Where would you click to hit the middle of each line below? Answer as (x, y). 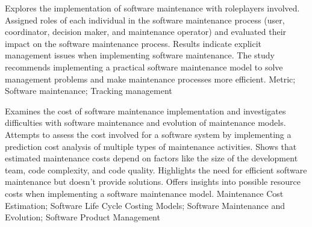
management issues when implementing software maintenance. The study (140, 55)
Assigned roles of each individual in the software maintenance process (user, (145, 20)
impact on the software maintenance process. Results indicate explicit (133, 43)
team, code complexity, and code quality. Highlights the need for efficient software (156, 169)
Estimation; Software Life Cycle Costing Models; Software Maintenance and (145, 205)
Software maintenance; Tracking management (89, 91)
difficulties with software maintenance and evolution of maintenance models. (145, 123)
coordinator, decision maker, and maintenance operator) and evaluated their (146, 32)
